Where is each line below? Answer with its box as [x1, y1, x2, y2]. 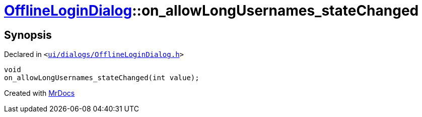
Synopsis [4, 28, 52, 41]
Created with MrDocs [4, 89, 75, 98]
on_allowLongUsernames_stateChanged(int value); [4, 74, 199, 82]
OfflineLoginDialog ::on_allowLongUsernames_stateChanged [4, 2, 419, 19]
